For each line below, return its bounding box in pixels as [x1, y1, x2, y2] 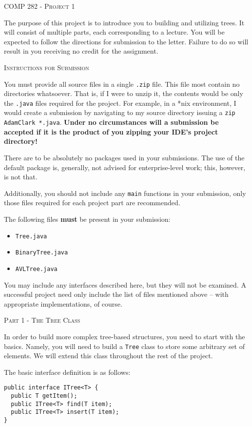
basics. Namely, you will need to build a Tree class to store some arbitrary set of [4, 341, 245, 351]
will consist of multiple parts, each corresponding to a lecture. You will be [4, 27, 225, 37]
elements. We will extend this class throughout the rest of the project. [4, 350, 213, 361]
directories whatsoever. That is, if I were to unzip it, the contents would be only [4, 88, 243, 98]
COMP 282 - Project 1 [4, 1, 75, 11]
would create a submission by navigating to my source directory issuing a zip [4, 107, 235, 117]
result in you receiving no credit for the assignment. [4, 46, 158, 56]
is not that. [4, 172, 38, 182]
